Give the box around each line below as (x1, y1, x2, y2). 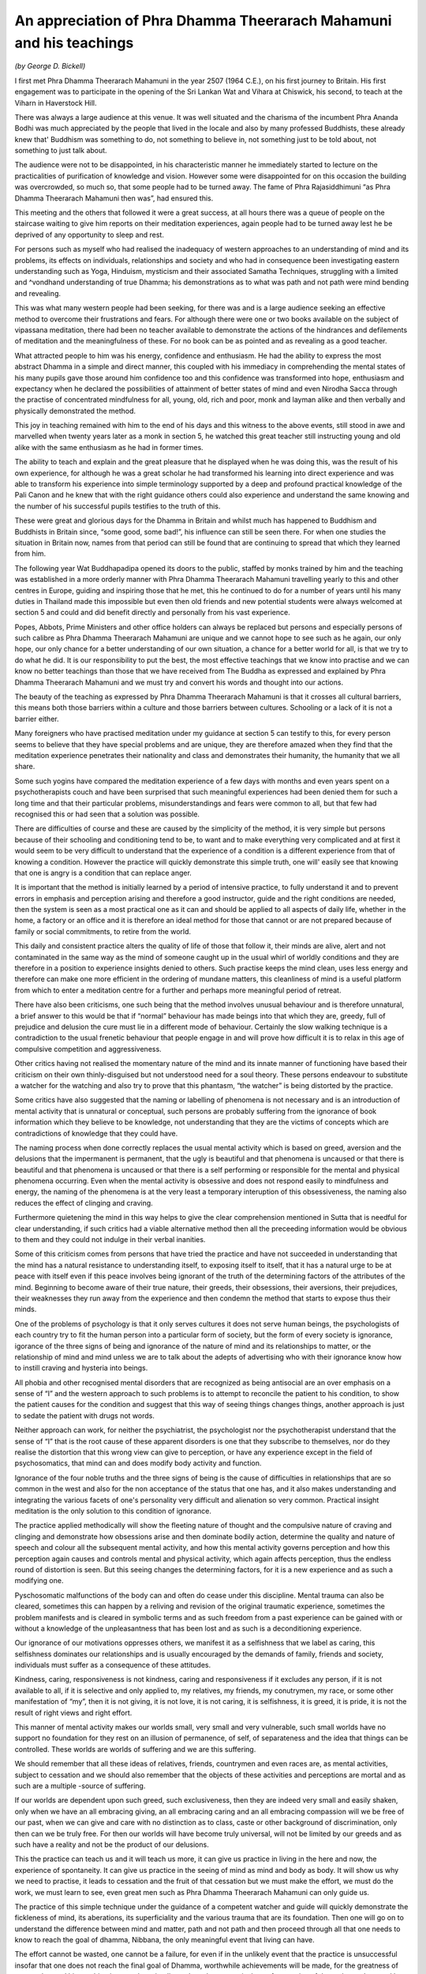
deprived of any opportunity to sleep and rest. (14, 230, 165, 239)
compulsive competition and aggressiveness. (14, 1044, 162, 1053)
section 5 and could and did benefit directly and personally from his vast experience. (14, 608, 291, 617)
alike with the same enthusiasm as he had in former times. (14, 442, 204, 452)
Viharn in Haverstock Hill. (14, 98, 98, 107)
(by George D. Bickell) (14, 62, 86, 71)
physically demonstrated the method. (14, 406, 136, 415)
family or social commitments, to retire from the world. (14, 926, 192, 936)
